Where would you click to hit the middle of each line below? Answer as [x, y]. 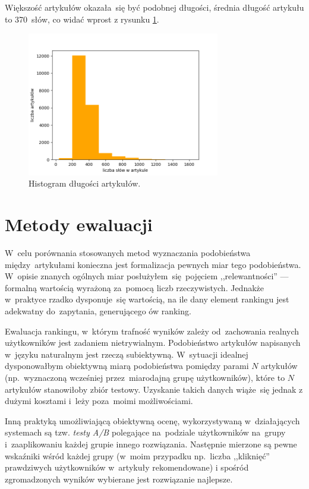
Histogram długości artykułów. [85, 183]
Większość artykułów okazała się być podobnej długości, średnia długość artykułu [154, 7]
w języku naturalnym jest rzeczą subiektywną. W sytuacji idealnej [127, 354]
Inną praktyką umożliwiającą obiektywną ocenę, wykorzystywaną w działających [152, 420]
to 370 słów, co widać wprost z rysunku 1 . [82, 19]
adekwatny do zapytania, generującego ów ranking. [98, 310]
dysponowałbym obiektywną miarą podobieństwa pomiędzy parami [127, 366]
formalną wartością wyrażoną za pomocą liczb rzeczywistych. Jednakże [135, 287]
